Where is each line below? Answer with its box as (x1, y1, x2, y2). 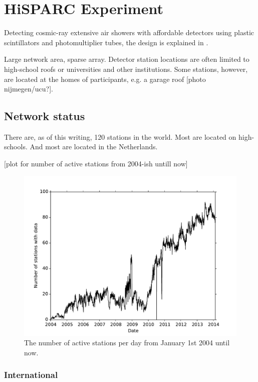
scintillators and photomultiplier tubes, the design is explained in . (4, 37, 208, 47)
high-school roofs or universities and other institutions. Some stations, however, (4, 63, 248, 74)
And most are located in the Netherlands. (30, 141, 158, 152)
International (4, 368, 58, 381)
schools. (4, 141, 28, 152)
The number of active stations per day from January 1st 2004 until (24, 337, 230, 348)
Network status (4, 108, 85, 124)
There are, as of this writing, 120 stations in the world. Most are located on (4, 131, 236, 142)
